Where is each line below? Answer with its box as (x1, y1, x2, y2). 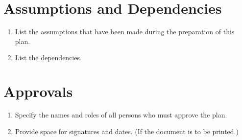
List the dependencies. (15, 52, 82, 63)
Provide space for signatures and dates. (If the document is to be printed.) (15, 126, 239, 136)
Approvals (3, 81, 73, 101)
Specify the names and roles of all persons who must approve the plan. (15, 110, 227, 120)
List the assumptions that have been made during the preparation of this (15, 26, 235, 37)
